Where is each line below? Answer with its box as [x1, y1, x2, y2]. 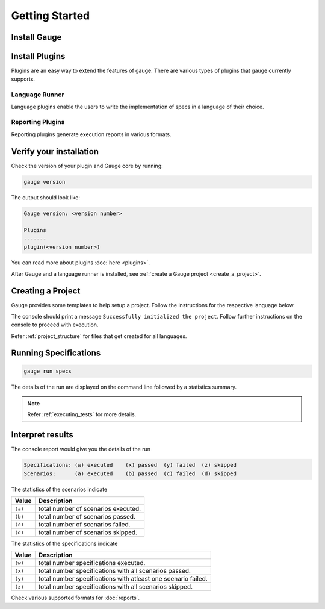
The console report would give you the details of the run [11, 446, 150, 453]
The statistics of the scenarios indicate [11, 486, 108, 493]
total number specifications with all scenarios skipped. [38, 582, 193, 591]
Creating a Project [11, 286, 81, 296]
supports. [11, 75, 36, 83]
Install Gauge [11, 32, 62, 42]
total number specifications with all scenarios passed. [38, 567, 191, 575]
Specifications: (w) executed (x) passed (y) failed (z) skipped [23, 461, 237, 469]
